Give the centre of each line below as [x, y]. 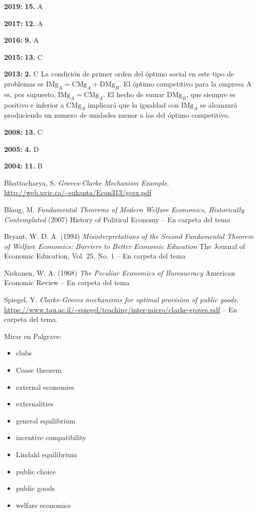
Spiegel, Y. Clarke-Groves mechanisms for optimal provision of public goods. [121, 300]
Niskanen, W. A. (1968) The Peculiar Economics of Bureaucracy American [120, 272]
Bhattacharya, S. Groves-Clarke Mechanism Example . [87, 182]
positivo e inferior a [34, 104]
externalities [35, 404]
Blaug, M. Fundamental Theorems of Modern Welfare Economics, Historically [124, 209]
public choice [36, 471]
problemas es [24, 83]
